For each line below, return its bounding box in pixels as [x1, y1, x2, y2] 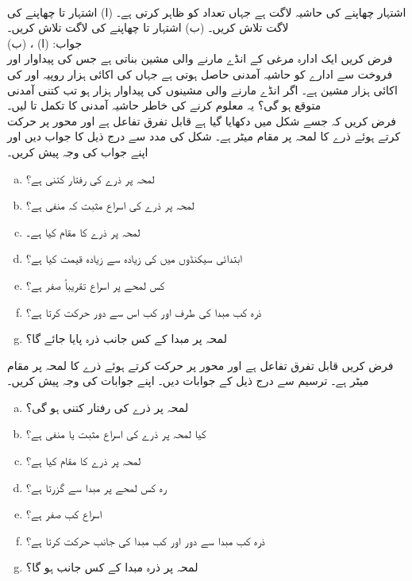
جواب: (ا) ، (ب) [7, 34, 83, 51]
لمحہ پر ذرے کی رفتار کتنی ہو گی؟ [25, 398, 189, 415]
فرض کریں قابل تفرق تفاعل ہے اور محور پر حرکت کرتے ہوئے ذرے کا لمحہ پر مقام [7, 356, 394, 373]
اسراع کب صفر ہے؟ [25, 506, 102, 522]
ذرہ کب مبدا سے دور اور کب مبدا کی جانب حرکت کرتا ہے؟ [25, 532, 265, 548]
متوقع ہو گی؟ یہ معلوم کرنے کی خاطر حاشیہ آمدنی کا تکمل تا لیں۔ [7, 97, 322, 114]
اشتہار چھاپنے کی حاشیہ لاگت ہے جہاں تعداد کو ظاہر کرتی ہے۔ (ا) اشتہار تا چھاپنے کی [7, 3, 406, 20]
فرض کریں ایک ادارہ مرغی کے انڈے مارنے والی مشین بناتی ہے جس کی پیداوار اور [7, 50, 393, 67]
